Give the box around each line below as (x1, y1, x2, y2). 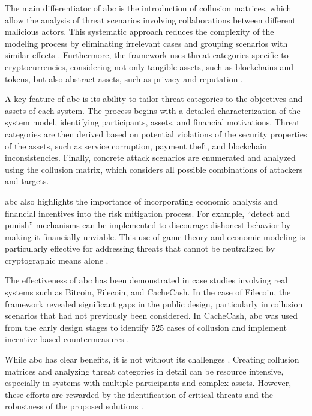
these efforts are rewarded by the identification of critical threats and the (5, 388, 273, 400)
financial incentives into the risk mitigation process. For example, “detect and (5, 206, 290, 219)
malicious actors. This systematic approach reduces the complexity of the (5, 25, 274, 38)
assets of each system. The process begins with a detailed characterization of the (5, 104, 301, 116)
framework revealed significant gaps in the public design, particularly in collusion (5, 297, 303, 310)
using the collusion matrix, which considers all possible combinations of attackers (5, 163, 303, 175)
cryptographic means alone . (5, 253, 109, 266)
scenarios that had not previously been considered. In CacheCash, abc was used (5, 309, 298, 322)
